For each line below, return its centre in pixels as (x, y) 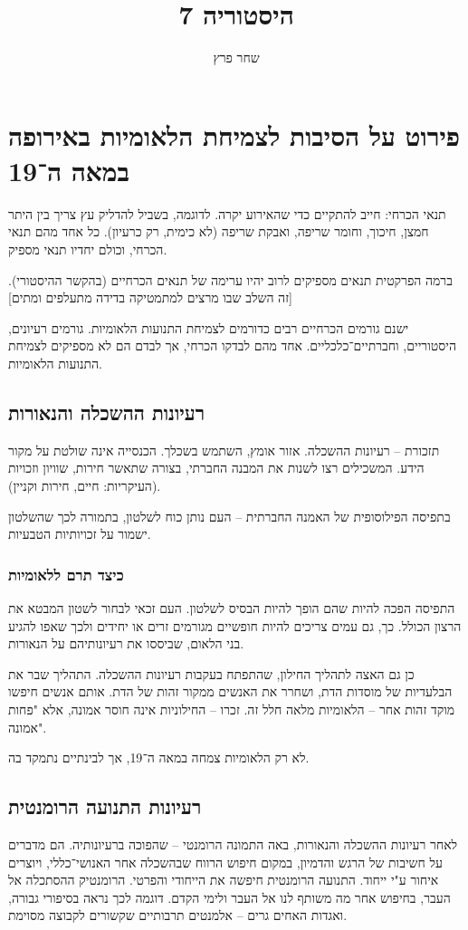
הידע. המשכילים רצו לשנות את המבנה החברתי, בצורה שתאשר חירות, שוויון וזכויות (216, 468)
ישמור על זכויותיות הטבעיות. (80, 534)
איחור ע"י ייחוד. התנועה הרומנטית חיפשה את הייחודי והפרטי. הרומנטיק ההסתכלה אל (224, 880)
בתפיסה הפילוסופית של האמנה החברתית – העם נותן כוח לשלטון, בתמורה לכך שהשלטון (229, 516)
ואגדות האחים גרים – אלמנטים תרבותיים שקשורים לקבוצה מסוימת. (178, 915)
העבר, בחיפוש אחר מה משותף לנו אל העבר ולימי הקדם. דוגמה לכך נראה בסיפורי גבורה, (229, 897)
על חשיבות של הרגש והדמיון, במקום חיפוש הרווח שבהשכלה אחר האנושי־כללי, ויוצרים (225, 862)
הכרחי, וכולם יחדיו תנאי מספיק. (88, 249)
